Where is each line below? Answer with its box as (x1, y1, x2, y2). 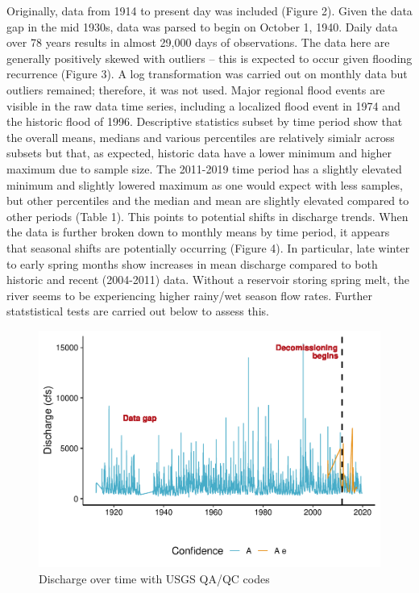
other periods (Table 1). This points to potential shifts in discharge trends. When (6, 207, 409, 224)
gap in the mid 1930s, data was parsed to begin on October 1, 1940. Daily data (6, 18, 398, 35)
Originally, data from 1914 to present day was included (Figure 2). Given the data (6, 2, 413, 19)
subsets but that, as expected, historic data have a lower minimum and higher (6, 144, 392, 161)
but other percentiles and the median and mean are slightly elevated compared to (6, 192, 409, 209)
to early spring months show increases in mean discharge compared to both (6, 255, 378, 272)
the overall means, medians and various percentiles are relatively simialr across (6, 128, 395, 145)
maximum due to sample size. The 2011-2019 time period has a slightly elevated (6, 160, 402, 177)
